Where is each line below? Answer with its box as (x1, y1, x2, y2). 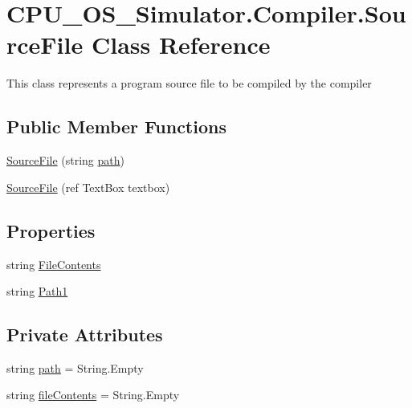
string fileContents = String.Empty (6, 386, 180, 403)
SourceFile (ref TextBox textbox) (6, 178, 170, 195)
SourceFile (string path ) (6, 152, 125, 169)
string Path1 (6, 283, 68, 300)
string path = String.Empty (6, 359, 144, 376)
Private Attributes (6, 322, 163, 347)
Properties (6, 218, 96, 243)
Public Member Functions (6, 114, 226, 139)
